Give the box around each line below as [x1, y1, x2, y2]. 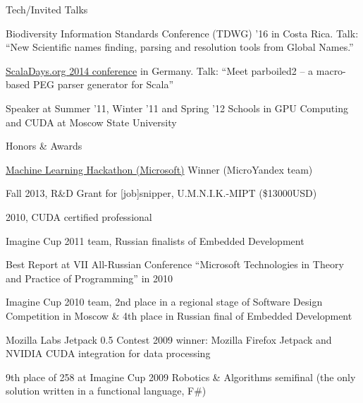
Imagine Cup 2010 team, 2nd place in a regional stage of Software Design [6, 294, 323, 309]
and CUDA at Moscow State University [6, 114, 177, 129]
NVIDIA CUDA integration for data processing [6, 346, 211, 361]
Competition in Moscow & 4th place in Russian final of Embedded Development [6, 308, 352, 323]
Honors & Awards [6, 138, 82, 153]
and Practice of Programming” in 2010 [6, 270, 173, 285]
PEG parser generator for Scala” [32, 77, 174, 92]
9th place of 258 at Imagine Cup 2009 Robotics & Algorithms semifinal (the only [6, 369, 356, 384]
